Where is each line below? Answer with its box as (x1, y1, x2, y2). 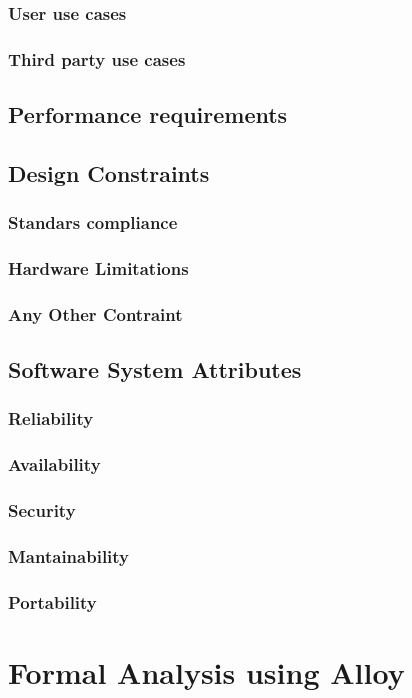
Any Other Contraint (8, 301, 183, 326)
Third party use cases (8, 46, 186, 71)
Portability (8, 589, 97, 614)
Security (8, 498, 76, 523)
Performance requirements (8, 99, 288, 130)
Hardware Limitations (8, 256, 189, 281)
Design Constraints (8, 157, 210, 188)
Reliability (8, 406, 94, 431)
